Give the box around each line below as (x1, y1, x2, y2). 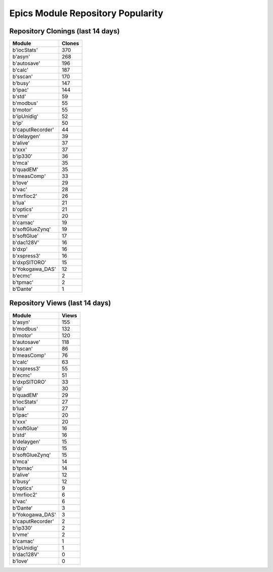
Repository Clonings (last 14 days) (9, 27, 120, 35)
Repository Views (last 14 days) (9, 299, 111, 307)
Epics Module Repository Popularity (9, 8, 164, 19)
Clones (61, 40, 79, 47)
